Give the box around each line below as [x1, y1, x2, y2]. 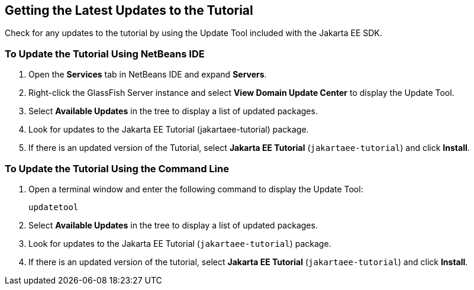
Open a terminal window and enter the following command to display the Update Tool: [28, 183, 363, 194]
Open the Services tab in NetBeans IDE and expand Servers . [28, 69, 267, 80]
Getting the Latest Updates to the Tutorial [5, 3, 253, 18]
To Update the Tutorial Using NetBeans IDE [5, 47, 205, 60]
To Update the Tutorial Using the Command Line [5, 162, 229, 175]
